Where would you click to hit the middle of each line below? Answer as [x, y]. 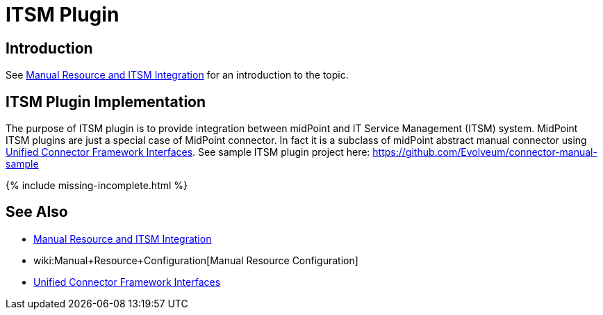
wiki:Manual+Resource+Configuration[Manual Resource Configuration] [196, 260]
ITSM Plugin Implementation [106, 102]
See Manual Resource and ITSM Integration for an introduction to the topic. [177, 75]
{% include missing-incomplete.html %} [97, 186]
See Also [37, 212]
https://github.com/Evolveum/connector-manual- [485, 152]
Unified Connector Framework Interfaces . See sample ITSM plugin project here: [188, 152]
